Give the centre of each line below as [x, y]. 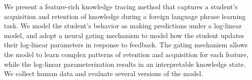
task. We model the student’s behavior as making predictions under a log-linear [123, 26]
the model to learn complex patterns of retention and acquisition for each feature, [126, 54]
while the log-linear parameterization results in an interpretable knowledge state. [125, 64]
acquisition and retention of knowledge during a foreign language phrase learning [125, 16]
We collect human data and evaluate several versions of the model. [104, 73]
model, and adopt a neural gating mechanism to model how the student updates [124, 35]
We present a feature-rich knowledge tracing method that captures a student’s [121, 6]
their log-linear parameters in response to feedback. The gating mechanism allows [126, 45]
